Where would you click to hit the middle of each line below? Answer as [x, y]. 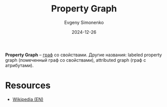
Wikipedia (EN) [28, 99]
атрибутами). [19, 65]
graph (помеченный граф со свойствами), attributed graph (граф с [76, 60]
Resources [28, 86]
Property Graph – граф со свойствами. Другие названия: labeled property [84, 55]
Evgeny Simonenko [84, 22]
